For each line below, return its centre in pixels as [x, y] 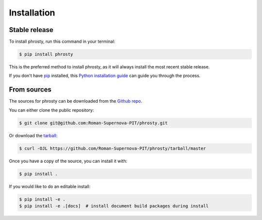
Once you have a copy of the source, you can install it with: [68, 161]
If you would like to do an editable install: [50, 186]
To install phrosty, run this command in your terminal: [62, 42]
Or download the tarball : [33, 135]
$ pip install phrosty [46, 54]
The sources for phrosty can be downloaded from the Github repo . [76, 101]
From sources [30, 90]
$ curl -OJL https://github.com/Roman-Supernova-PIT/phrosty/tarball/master [113, 148]
